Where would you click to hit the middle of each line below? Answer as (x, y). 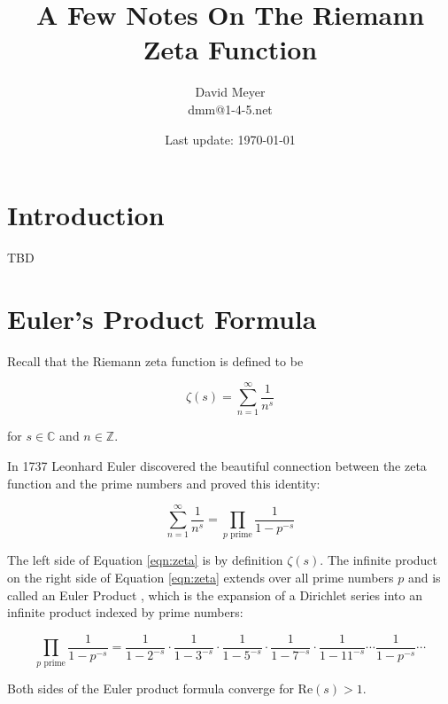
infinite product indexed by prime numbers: (125, 612)
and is (424, 577)
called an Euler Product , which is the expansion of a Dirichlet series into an (215, 594)
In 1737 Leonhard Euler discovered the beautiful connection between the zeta (217, 466)
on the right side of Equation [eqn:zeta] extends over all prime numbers (201, 577)
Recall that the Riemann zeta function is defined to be (155, 360)
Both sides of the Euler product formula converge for (151, 688)
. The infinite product (379, 560)
